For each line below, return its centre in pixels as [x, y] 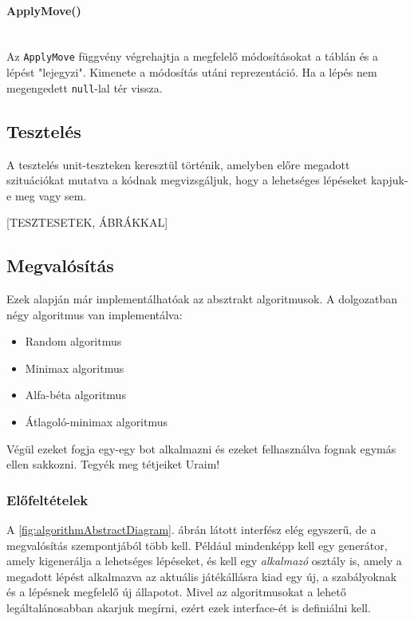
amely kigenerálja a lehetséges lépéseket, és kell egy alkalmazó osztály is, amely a [204, 561]
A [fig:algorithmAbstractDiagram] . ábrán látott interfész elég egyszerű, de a [191, 530]
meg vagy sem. [51, 195]
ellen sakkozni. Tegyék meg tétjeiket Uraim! [113, 464]
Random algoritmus [73, 341]
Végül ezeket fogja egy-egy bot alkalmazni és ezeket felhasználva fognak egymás [201, 448]
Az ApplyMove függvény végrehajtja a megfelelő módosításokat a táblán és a [193, 56]
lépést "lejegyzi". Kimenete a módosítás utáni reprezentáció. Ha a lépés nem [192, 72]
